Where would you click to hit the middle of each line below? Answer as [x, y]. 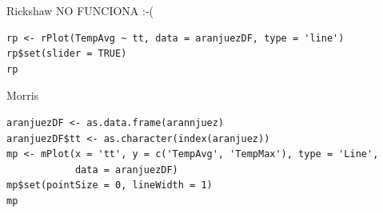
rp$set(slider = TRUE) [67, 54]
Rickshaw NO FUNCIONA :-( [80, 10]
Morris [23, 95]
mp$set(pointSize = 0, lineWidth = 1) [110, 185]
